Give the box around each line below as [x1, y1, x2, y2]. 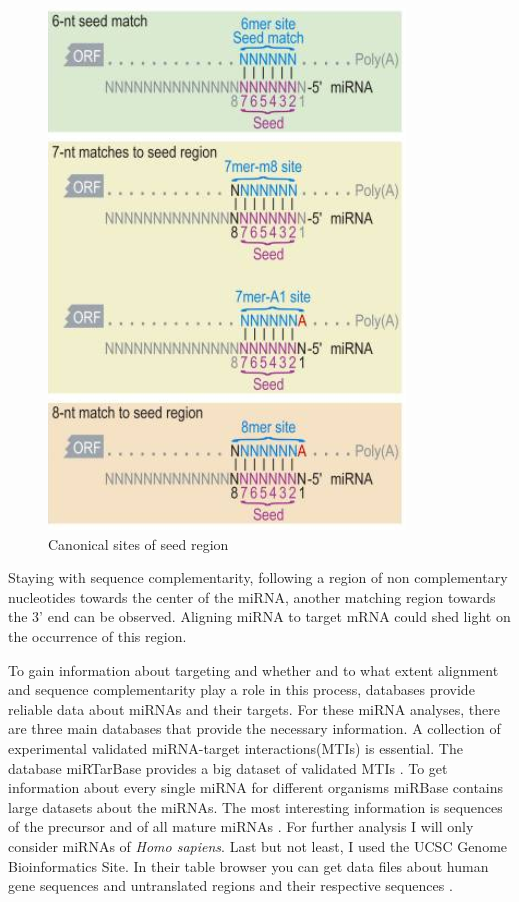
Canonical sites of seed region [48, 533, 229, 554]
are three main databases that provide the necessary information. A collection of [8, 718, 501, 739]
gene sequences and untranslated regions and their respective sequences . [8, 875, 453, 896]
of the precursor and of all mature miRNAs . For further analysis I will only [8, 816, 474, 837]
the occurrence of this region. [8, 625, 187, 646]
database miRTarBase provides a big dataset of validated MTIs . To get [8, 757, 448, 778]
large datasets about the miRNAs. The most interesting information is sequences [8, 796, 503, 817]
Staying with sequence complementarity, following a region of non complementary [8, 567, 508, 588]
